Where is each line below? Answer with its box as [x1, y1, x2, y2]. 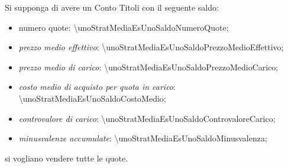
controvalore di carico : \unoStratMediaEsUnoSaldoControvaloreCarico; [18, 112, 276, 124]
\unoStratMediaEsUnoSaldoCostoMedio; [18, 92, 166, 104]
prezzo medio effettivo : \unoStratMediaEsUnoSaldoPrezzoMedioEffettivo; [18, 41, 284, 53]
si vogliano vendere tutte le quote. [5, 151, 128, 164]
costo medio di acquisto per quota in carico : [18, 80, 176, 93]
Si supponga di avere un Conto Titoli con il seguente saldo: [5, 1, 219, 13]
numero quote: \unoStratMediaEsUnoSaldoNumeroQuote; [18, 21, 229, 33]
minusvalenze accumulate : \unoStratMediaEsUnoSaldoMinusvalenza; [18, 132, 267, 144]
